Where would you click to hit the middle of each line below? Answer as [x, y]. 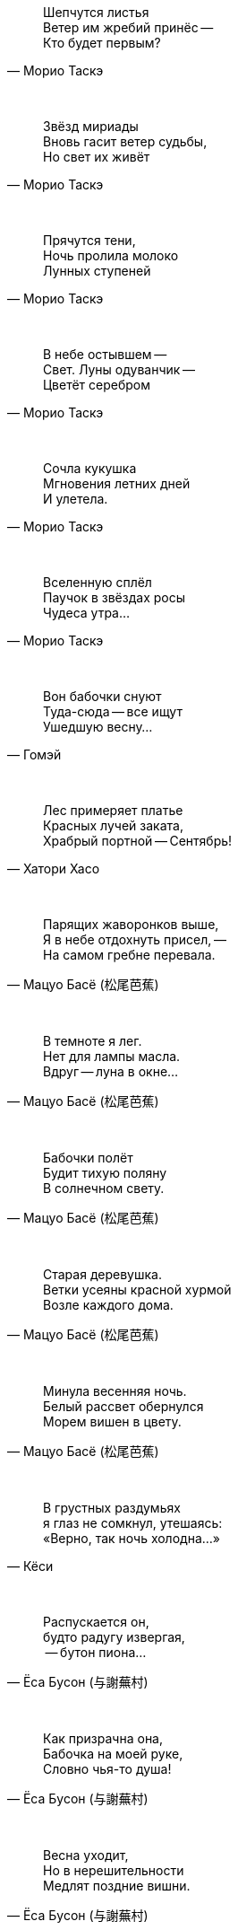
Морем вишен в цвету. [112, 1421]
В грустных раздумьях [112, 1508]
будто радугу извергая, [114, 1637]
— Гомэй [34, 754]
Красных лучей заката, [113, 825]
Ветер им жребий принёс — [128, 27]
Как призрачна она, [103, 1738]
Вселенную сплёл [98, 582]
